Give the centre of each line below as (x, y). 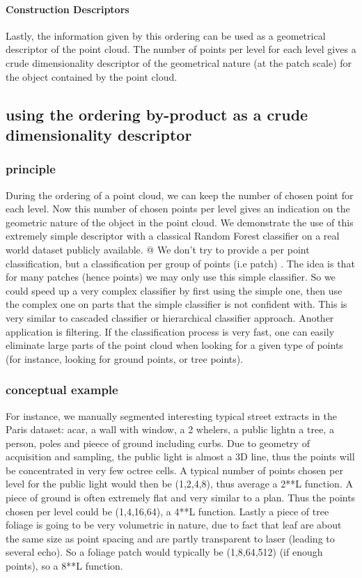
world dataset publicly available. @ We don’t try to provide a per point (158, 249)
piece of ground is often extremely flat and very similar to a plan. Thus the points (181, 498)
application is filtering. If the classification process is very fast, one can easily (170, 331)
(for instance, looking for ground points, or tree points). (125, 358)
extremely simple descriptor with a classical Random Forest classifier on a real (173, 236)
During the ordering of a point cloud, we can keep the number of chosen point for (180, 195)
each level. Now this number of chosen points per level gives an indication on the (178, 209)
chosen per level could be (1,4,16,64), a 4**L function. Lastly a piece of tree (167, 511)
